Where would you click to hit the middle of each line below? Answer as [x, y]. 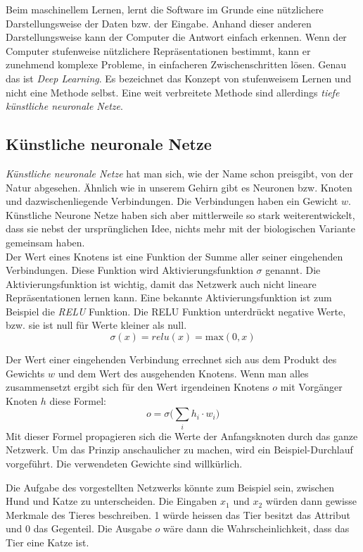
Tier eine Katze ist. [47, 542]
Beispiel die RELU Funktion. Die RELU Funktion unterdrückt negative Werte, [176, 311]
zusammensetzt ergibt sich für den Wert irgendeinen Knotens [138, 387]
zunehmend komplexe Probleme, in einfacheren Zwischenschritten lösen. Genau [176, 64]
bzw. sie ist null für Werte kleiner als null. [96, 325]
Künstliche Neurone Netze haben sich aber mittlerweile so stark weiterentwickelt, [180, 214]
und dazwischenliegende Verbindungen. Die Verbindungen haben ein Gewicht [172, 201]
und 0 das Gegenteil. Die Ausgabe [79, 528]
